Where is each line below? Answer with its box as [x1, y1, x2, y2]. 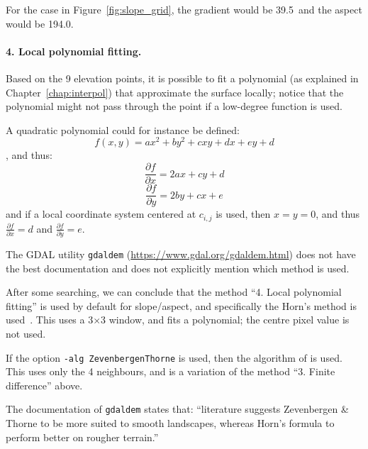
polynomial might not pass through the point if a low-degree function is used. [6, 99, 342, 113]
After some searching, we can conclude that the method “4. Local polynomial [6, 284, 342, 299]
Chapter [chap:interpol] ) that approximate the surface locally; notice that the [6, 84, 344, 99]
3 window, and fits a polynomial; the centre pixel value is [101, 312, 350, 327]
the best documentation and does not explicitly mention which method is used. [6, 260, 350, 275]
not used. [6, 326, 46, 340]
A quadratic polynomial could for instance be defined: [6, 122, 240, 137]
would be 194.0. [6, 16, 74, 31]
